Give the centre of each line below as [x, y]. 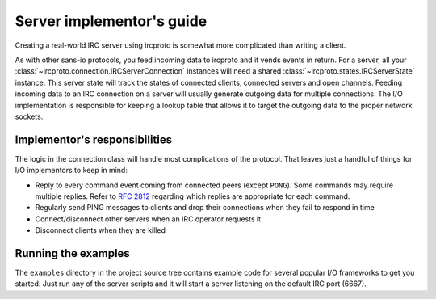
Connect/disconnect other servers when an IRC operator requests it [148, 219]
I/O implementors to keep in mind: [71, 171]
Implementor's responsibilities [94, 139]
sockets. [29, 116]
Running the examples [73, 253]
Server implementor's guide [111, 21]
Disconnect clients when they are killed [100, 230]
